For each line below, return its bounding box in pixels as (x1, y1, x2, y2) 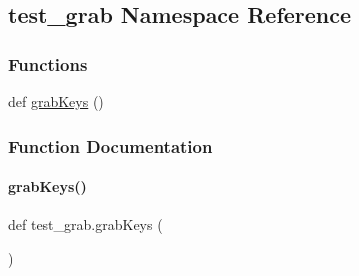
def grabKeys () (8, 91, 104, 111)
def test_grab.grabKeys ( (8, 214, 163, 235)
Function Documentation (8, 133, 213, 158)
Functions (8, 51, 88, 76)
